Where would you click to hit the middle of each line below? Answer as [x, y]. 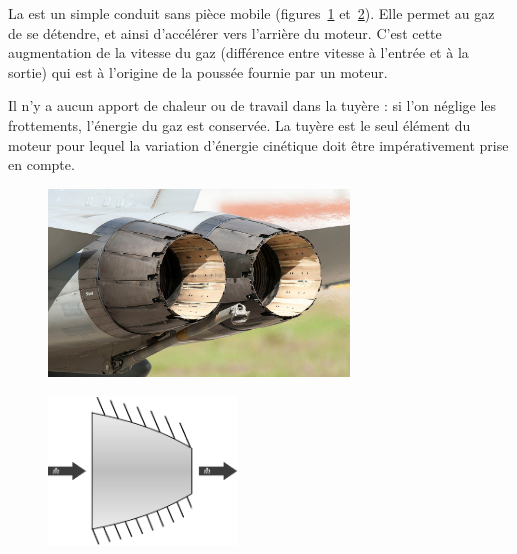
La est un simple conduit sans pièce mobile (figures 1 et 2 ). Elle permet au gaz [251, 13]
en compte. [41, 164]
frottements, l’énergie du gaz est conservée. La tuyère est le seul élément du [239, 124]
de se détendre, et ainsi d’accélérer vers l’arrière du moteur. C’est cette [225, 32]
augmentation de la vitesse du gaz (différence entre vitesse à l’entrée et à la [238, 52]
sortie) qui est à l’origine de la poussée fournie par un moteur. [198, 71]
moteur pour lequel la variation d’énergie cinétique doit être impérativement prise [258, 144]
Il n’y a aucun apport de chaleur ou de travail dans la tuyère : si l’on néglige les [252, 105]
